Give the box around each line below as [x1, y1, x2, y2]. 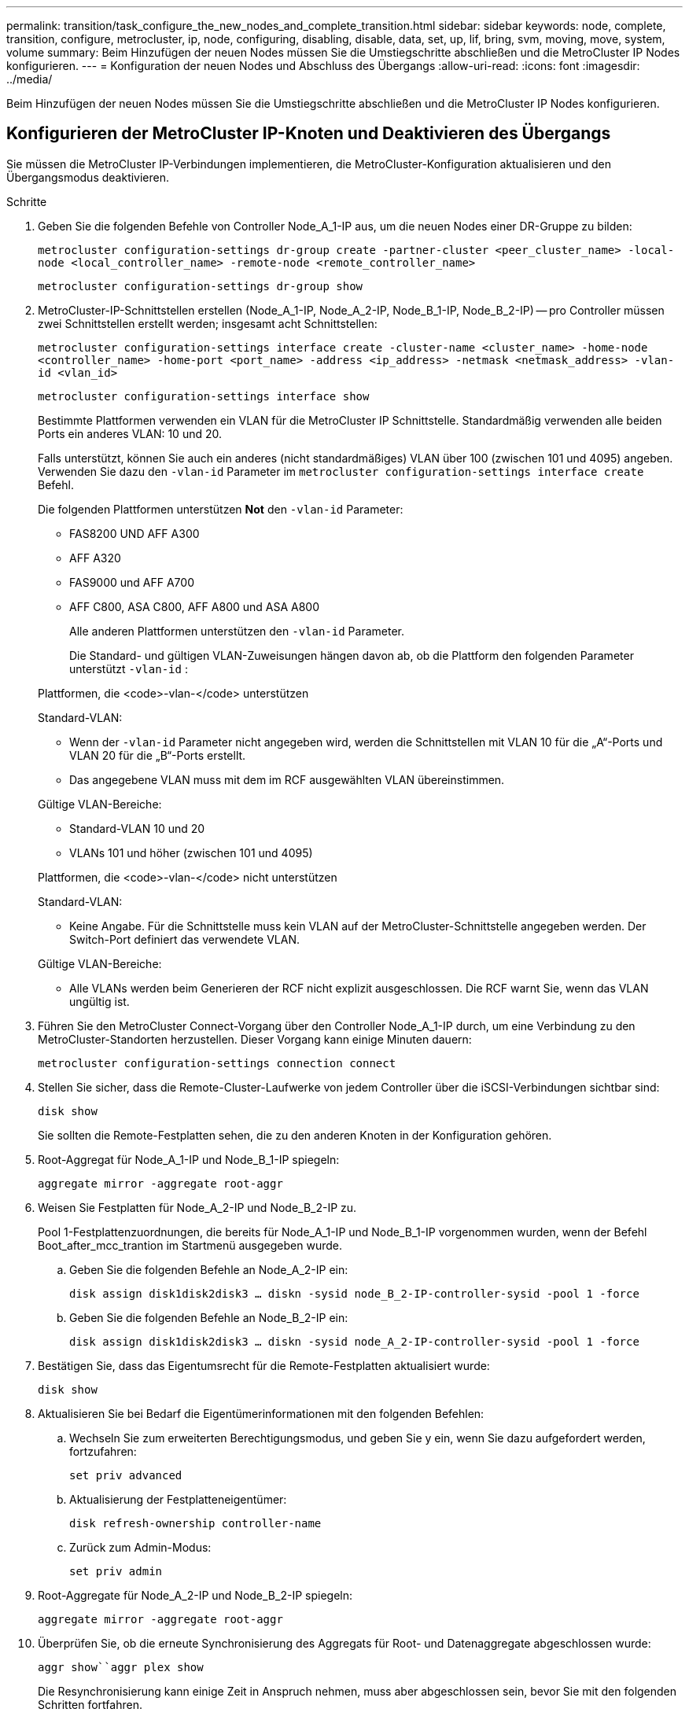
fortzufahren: [69, 1444, 137, 1458]
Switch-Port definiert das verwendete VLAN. [69, 932, 300, 946]
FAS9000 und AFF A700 [69, 575, 194, 589]
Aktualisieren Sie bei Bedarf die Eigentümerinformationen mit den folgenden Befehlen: [38, 1406, 485, 1420]
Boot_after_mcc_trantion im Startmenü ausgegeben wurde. [38, 1238, 342, 1252]
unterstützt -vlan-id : [69, 661, 188, 676]
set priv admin [69, 1564, 163, 1578]
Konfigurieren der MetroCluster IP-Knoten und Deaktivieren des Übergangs [6, 123, 611, 144]
